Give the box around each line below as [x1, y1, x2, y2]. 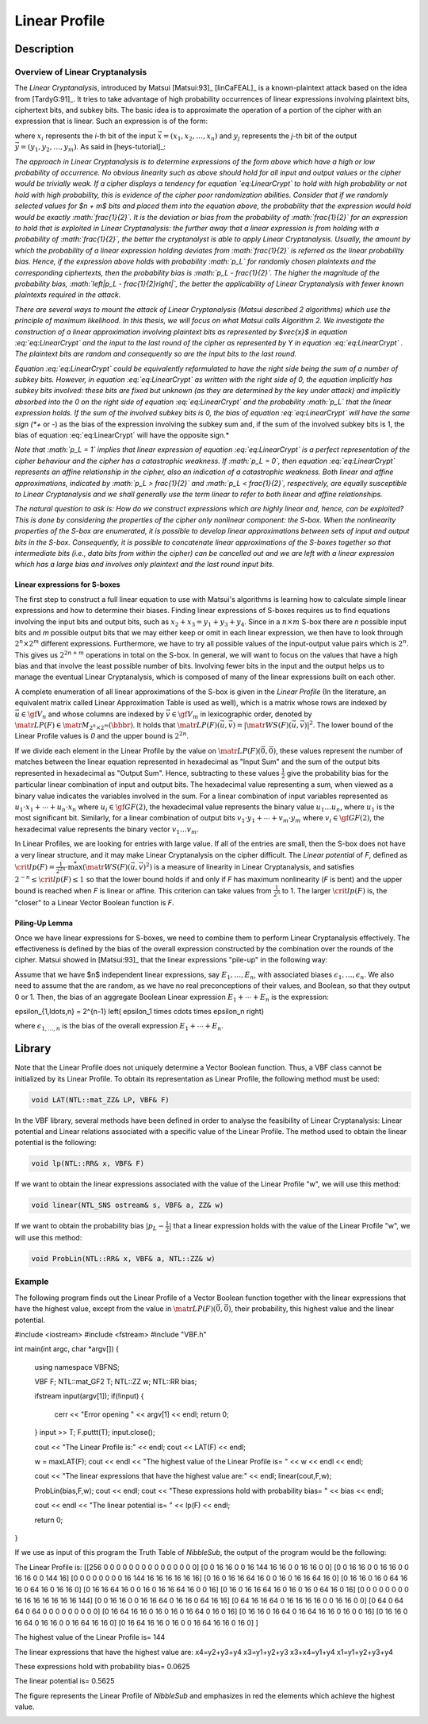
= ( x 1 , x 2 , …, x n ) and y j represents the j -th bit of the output [162, 131, 357, 142]
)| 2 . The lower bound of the [304, 719, 394, 730]
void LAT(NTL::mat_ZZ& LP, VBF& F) [31, 1095, 170, 1104]
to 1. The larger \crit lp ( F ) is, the [281, 885, 388, 895]
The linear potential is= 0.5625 [14, 1676, 115, 1686]
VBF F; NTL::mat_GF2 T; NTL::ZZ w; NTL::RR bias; [34, 1377, 197, 1387]
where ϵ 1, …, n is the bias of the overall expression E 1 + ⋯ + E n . [14, 1021, 224, 1032]
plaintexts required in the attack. [14, 290, 121, 299]
